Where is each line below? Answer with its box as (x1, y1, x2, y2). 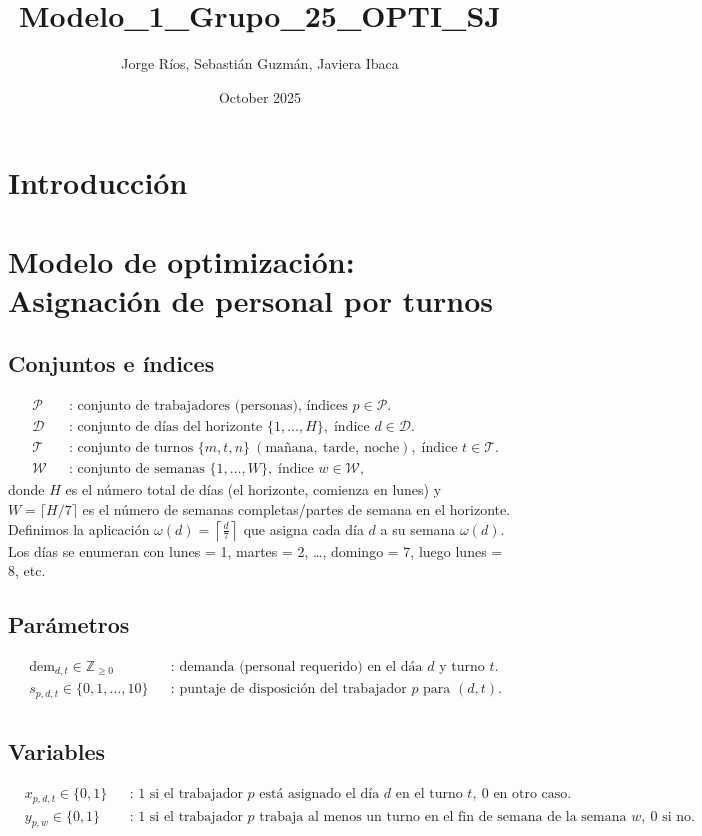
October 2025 (218, 86, 302, 107)
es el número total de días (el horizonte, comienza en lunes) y (65, 479, 442, 500)
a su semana (380, 518, 456, 539)
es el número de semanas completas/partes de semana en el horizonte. (82, 498, 511, 519)
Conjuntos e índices (8, 348, 215, 379)
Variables (8, 736, 106, 767)
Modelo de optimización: (8, 240, 355, 281)
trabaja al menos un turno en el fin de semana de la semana (259, 809, 627, 824)
